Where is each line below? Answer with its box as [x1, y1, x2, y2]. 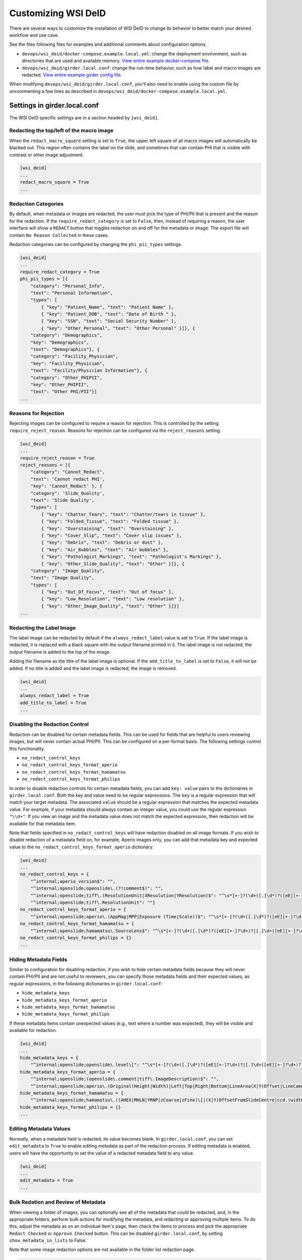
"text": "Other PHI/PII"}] [30, 389, 98, 395]
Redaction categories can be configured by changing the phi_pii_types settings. [9, 241, 182, 247]
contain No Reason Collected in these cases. [9, 232, 109, 238]
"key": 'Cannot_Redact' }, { [30, 483, 103, 489]
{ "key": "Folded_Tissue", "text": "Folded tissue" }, [41, 519, 180, 524]
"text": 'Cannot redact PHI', [30, 476, 105, 482]
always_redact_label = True [20, 693, 89, 699]
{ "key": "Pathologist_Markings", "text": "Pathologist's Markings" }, [41, 554, 222, 559]
